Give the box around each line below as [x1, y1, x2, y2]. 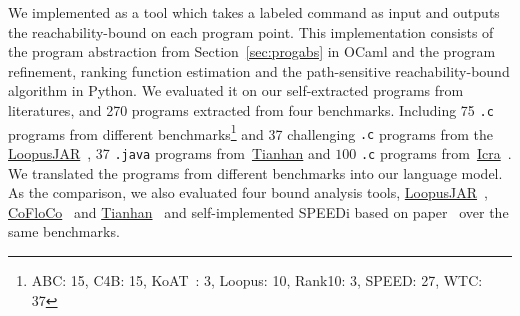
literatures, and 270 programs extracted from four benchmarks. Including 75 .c [8, 99, 494, 120]
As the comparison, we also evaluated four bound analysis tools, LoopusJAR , [8, 182, 488, 203]
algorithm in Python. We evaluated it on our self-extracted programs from [8, 80, 464, 101]
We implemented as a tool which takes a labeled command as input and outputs [8, 2, 500, 22]
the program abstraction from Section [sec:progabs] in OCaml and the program [8, 41, 496, 62]
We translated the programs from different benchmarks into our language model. [8, 162, 503, 183]
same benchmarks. [8, 221, 120, 242]
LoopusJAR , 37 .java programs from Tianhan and [8, 142, 331, 163]
